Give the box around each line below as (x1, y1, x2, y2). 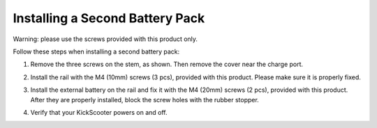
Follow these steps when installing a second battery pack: (13, 47, 180, 56)
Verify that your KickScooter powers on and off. (30, 108, 168, 116)
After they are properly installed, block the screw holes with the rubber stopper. (30, 95, 260, 104)
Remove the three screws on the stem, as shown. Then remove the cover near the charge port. (30, 60, 304, 69)
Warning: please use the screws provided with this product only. (13, 35, 198, 43)
